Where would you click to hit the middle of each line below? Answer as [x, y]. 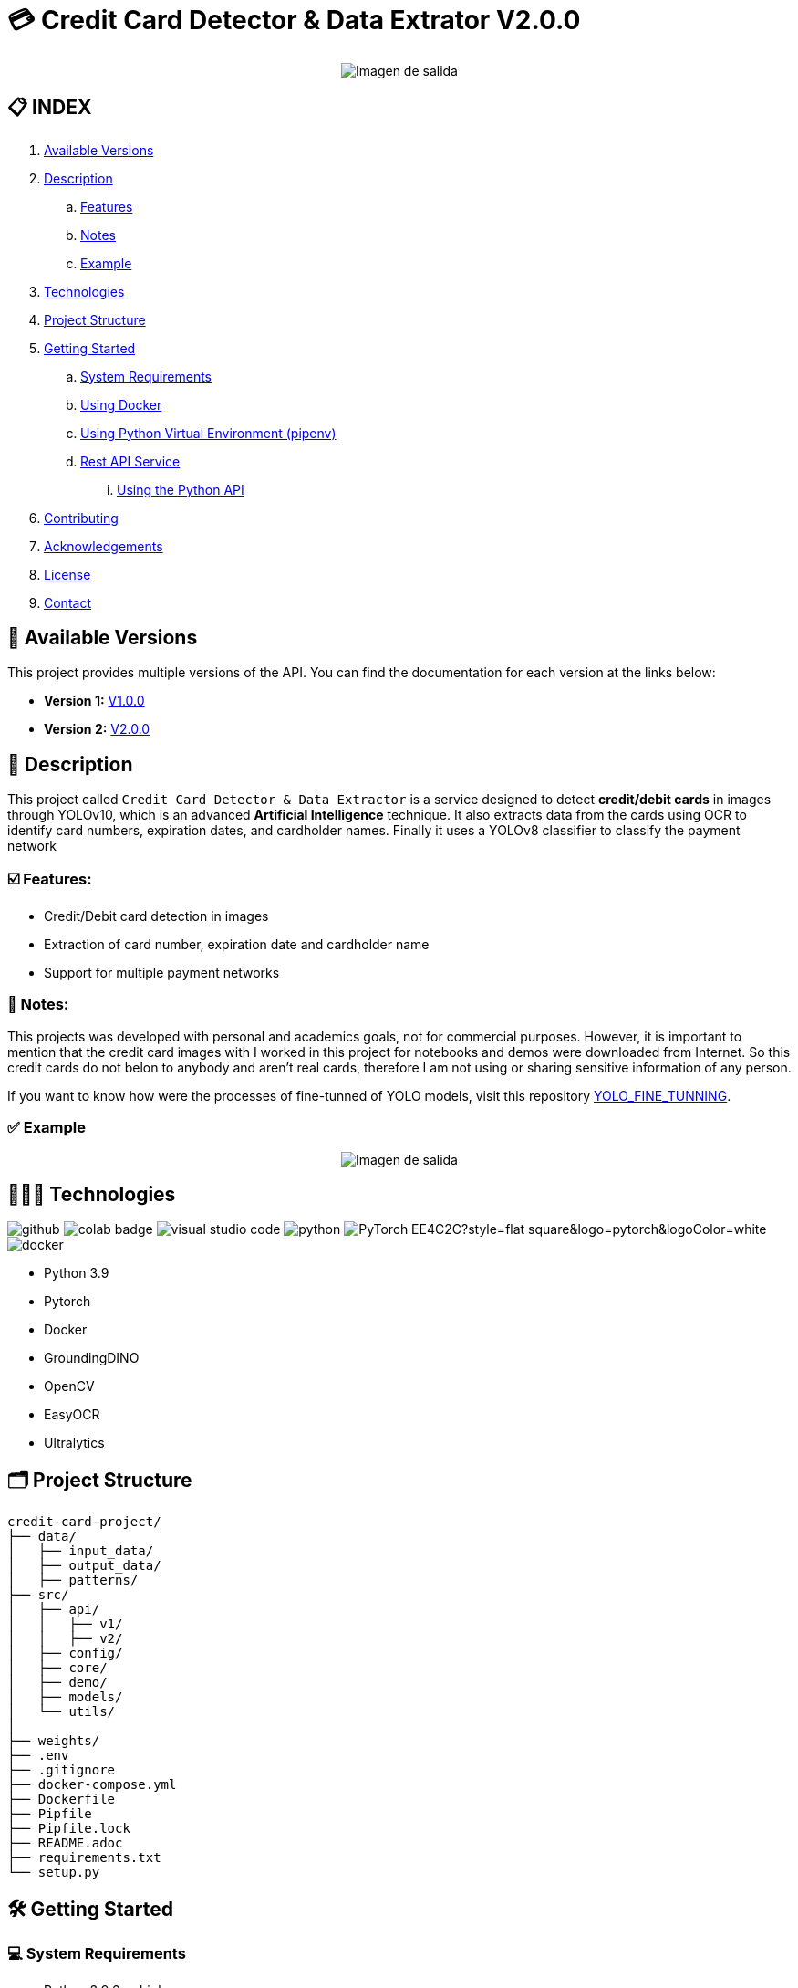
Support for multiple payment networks [162, 973]
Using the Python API [181, 489]
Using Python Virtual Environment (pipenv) [208, 433]
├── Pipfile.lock [69, 1829]
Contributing [81, 518]
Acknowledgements [104, 546]
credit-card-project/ [84, 1522]
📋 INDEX [50, 108]
